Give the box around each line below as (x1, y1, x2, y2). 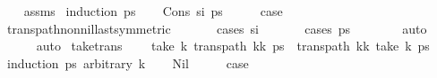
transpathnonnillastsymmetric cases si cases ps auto (6, 19, 427, 37)
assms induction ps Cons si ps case (23, 2, 283, 19)
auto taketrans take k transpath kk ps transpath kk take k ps (36, 36, 430, 55)
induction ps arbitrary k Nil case (6, 53, 249, 72)
